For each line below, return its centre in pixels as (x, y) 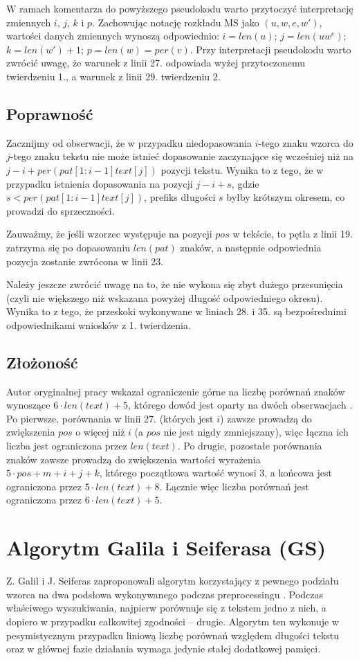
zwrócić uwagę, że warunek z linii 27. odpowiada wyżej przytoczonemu (156, 63)
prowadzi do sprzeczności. (61, 210)
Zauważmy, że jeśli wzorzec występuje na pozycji (109, 234)
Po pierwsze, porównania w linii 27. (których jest (110, 418)
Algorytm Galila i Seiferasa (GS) (166, 547)
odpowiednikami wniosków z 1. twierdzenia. (99, 324)
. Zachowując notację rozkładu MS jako (176, 22)
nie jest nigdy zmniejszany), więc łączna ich (256, 432)
